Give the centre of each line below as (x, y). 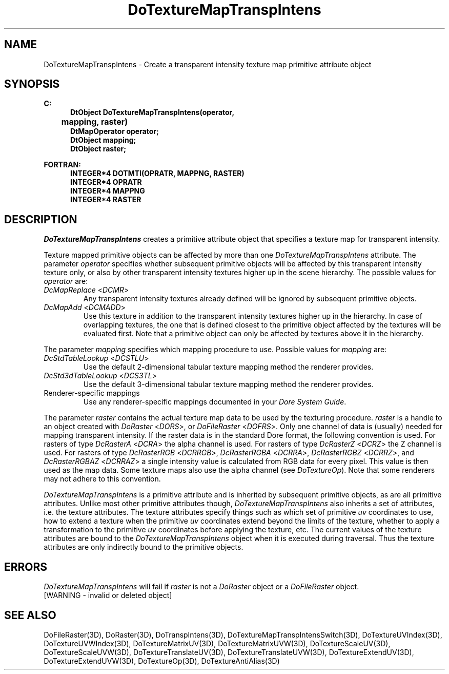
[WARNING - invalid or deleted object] (108, 595)
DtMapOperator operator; (115, 131)
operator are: (66, 281)
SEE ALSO (30, 615)
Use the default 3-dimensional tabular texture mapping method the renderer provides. (228, 384)
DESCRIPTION (41, 219)
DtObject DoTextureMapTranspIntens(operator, (152, 112)
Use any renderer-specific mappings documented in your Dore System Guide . (215, 402)
